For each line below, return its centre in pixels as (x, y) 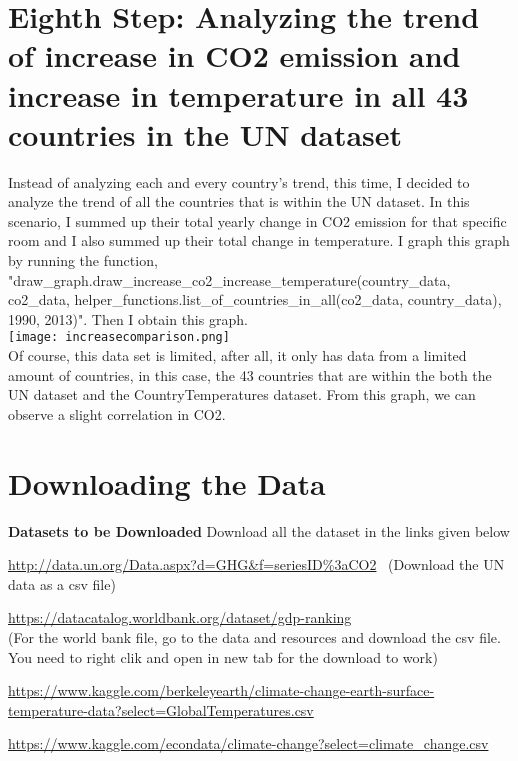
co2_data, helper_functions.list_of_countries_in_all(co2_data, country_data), (255, 299)
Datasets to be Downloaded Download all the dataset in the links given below (259, 530)
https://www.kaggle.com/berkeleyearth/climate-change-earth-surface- (221, 690)
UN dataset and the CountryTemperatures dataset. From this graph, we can (242, 394)
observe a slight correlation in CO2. (117, 413)
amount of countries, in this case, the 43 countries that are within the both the (250, 374)
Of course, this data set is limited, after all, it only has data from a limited (237, 355)
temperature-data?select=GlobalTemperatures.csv (161, 709)
